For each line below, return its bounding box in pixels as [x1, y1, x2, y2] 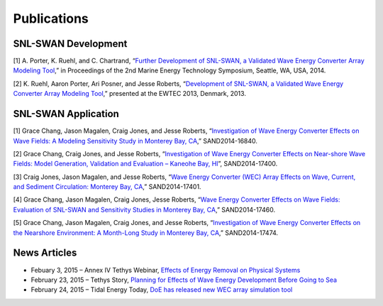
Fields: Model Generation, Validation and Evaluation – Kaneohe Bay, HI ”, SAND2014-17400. [13, 160, 278, 168]
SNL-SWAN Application [13, 108, 120, 120]
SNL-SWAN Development [13, 38, 128, 50]
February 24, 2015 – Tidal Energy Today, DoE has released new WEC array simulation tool [30, 285, 293, 294]
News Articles [13, 247, 77, 259]
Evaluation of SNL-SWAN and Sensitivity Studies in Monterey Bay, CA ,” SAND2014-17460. [13, 205, 276, 214]
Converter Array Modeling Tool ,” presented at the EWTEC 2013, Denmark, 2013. [13, 89, 246, 98]
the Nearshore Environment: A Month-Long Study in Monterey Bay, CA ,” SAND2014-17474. [13, 228, 279, 237]
